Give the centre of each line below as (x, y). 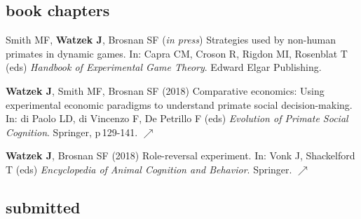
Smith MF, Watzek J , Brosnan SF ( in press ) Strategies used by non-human (171, 40)
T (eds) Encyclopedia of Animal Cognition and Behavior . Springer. (149, 169)
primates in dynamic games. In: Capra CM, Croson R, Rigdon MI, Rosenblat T (177, 53)
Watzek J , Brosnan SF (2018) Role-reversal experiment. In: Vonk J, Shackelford (180, 155)
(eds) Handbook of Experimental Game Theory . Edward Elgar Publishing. (164, 67)
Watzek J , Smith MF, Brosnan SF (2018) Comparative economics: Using (165, 90)
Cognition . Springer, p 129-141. (72, 132)
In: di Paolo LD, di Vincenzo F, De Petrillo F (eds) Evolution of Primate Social (177, 118)
